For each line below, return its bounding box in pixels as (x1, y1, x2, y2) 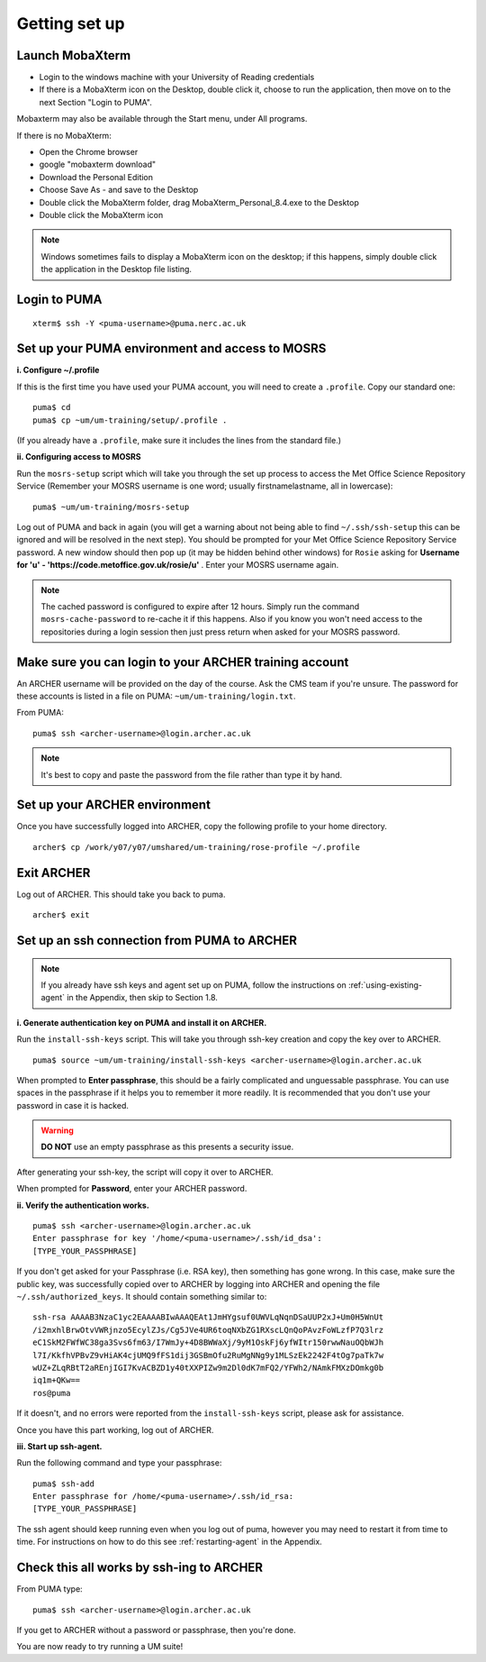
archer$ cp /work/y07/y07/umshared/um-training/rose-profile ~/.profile (32, 842, 360, 852)
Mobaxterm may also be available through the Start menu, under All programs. (16, 114, 308, 124)
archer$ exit (32, 910, 90, 920)
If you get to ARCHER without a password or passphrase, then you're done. (16, 1624, 296, 1635)
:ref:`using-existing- (347, 979, 423, 991)
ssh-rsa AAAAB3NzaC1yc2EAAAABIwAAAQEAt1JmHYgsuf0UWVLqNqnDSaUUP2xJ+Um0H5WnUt (32, 1312, 384, 1322)
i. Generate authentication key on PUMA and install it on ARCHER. (16, 1017, 267, 1027)
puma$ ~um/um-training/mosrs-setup (32, 501, 190, 512)
